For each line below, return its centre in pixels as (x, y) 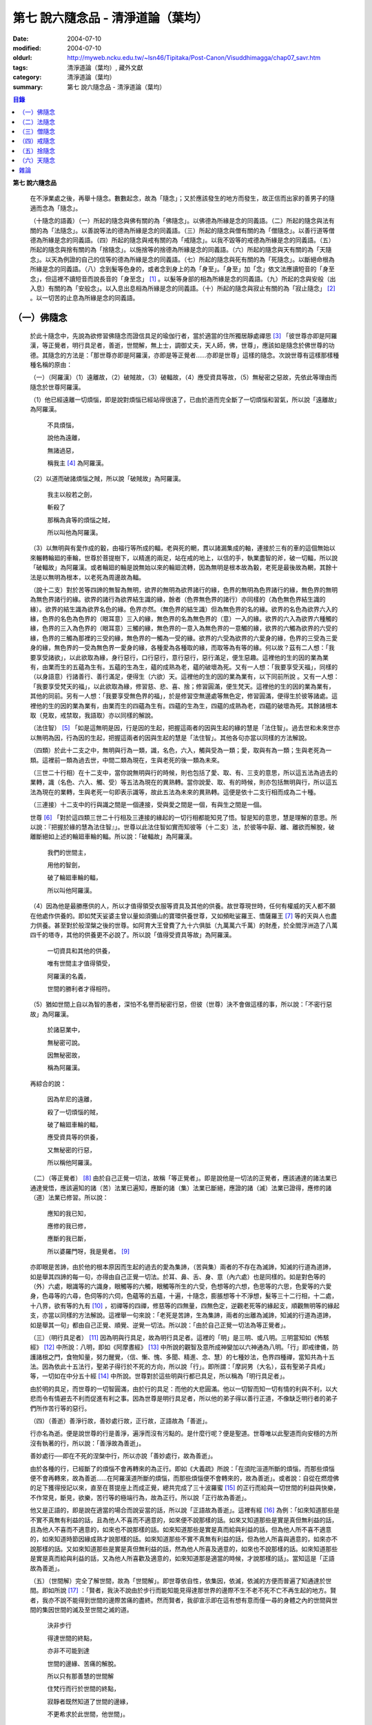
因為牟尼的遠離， (71, 1099)
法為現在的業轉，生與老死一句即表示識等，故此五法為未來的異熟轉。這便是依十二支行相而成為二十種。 (175, 792)
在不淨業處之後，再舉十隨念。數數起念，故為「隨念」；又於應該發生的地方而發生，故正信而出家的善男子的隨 (182, 198)
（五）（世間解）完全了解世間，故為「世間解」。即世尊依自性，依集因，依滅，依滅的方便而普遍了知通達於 (178, 1581)
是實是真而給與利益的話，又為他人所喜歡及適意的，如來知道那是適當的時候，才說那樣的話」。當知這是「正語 (182, 1559)
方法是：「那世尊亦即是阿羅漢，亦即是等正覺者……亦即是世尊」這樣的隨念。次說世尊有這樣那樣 (199, 355)
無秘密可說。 (65, 1043)
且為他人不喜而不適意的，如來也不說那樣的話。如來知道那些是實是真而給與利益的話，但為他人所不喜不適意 (181, 1529)
